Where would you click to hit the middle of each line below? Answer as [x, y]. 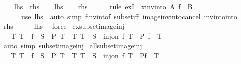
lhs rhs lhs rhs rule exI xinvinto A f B [103, 6]
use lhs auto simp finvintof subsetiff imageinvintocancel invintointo [129, 16]
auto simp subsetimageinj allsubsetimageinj [73, 46]
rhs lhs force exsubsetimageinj [64, 26]
